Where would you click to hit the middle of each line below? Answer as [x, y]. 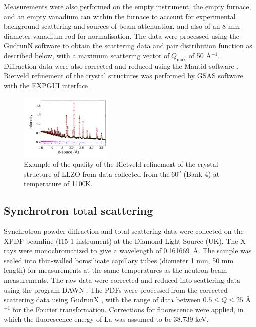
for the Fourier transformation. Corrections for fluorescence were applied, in [128, 309]
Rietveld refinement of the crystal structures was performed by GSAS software [124, 75]
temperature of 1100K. [58, 183]
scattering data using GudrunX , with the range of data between [102, 299]
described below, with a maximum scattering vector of [87, 55]
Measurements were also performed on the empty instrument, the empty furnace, [128, 6]
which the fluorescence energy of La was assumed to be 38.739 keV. [106, 319]
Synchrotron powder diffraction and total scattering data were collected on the [124, 231]
